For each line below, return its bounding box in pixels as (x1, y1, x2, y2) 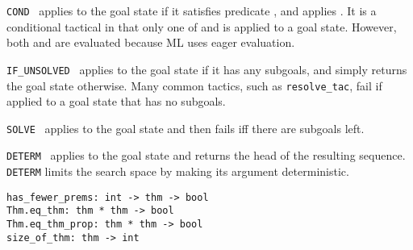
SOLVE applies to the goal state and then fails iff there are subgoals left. (6, 119, 365, 136)
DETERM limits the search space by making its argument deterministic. (6, 163, 349, 180)
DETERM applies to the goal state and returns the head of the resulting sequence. (6, 147, 406, 164)
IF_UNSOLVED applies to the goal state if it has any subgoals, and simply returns (6, 60, 407, 77)
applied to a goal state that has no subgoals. (6, 93, 226, 110)
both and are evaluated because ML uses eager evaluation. (6, 34, 295, 51)
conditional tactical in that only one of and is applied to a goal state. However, (6, 18, 397, 35)
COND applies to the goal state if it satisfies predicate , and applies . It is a (6, 2, 377, 19)
